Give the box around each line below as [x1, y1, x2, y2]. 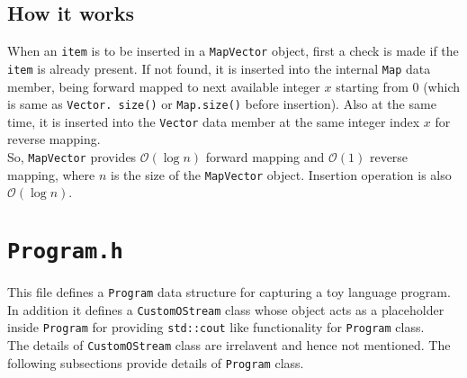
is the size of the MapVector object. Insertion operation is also [111, 165, 452, 184]
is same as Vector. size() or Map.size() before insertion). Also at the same [7, 94, 436, 113]
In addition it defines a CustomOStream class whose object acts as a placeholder [7, 300, 445, 319]
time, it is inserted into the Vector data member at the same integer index [7, 112, 420, 130]
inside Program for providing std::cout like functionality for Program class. [7, 318, 425, 337]
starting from [336, 76, 409, 95]
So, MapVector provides [7, 148, 137, 166]
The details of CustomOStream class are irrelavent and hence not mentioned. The [7, 336, 451, 355]
